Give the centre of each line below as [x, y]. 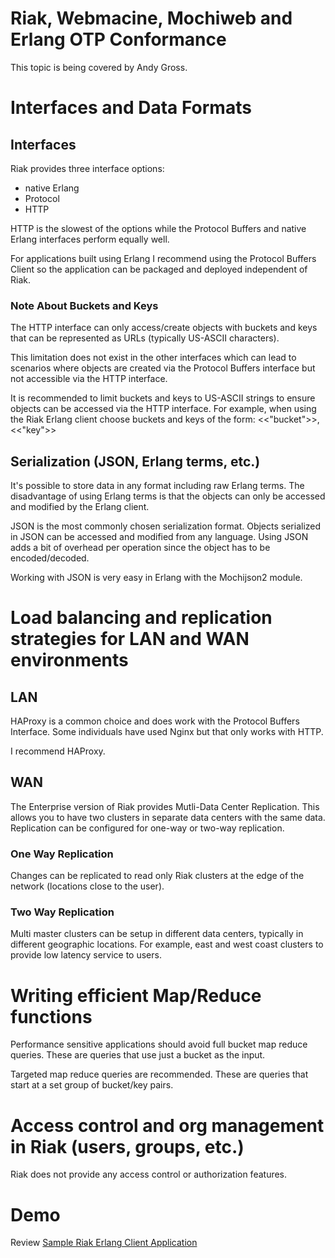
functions [51, 1016]
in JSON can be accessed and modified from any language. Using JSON [159, 537]
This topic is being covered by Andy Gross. [99, 67]
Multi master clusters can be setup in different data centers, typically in [157, 934]
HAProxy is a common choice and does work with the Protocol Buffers [155, 721]
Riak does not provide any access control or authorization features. [149, 1174]
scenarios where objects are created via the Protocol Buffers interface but [163, 368]
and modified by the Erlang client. [80, 507]
